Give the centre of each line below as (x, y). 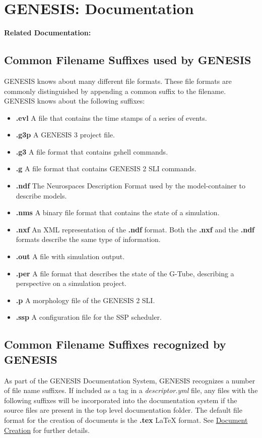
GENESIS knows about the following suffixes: (75, 101)
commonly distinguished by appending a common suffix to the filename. (115, 91)
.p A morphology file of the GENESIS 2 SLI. (85, 300)
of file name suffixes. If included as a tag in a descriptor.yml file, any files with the (131, 390)
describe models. (41, 195)
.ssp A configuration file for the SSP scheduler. (89, 317)
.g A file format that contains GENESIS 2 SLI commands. (106, 168)
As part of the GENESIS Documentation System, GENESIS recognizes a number (130, 380)
